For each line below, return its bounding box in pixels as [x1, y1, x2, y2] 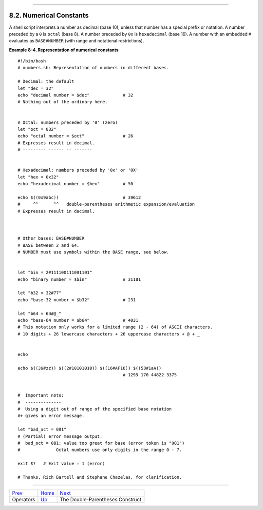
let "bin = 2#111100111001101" [18, 270, 93, 275]
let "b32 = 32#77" [18, 290, 62, 296]
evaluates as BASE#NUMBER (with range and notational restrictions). [9, 38, 144, 44]
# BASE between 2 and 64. [18, 242, 80, 248]
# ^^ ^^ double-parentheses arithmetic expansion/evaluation [18, 201, 195, 207]
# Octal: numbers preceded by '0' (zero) [18, 119, 118, 125]
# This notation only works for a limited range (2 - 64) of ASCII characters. [18, 324, 213, 330]
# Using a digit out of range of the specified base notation [18, 406, 172, 412]
